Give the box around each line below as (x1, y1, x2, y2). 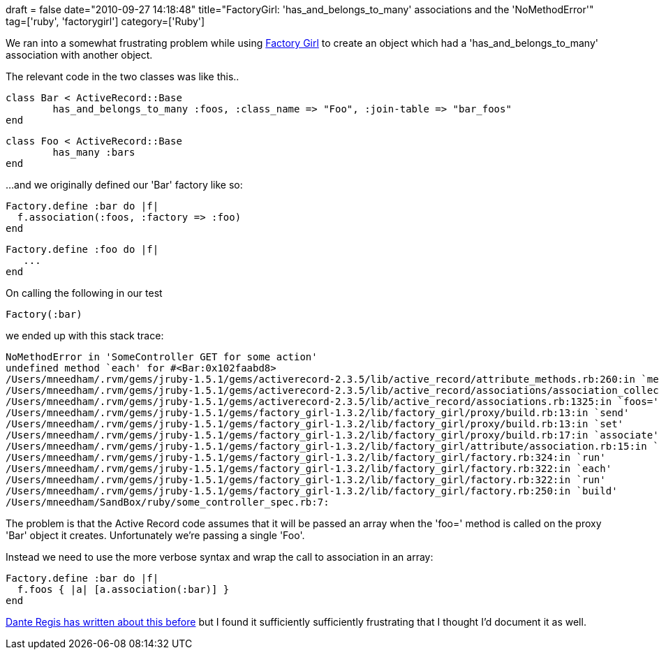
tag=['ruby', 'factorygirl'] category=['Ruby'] (6, 15, 205, 27)
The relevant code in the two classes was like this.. (6, 71, 239, 82)
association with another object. (6, 49, 153, 61)
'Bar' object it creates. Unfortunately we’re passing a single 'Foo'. (6, 529, 305, 541)
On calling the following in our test (6, 287, 163, 299)
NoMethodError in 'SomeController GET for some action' (6, 351, 318, 362)
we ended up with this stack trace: (6, 330, 164, 341)
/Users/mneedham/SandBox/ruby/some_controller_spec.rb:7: (6, 496, 329, 508)
